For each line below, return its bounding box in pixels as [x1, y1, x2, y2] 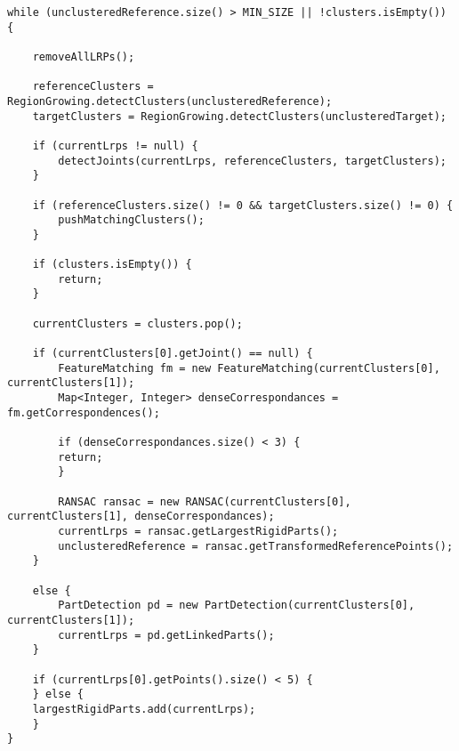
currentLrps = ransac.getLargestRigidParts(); [58, 524, 339, 537]
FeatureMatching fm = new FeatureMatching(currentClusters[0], [58, 361, 440, 375]
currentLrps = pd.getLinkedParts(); [58, 628, 275, 642]
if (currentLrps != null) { [32, 139, 198, 152]
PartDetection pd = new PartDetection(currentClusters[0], [58, 599, 415, 612]
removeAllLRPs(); [32, 50, 135, 63]
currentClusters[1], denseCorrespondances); [7, 510, 275, 523]
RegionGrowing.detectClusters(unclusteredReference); [7, 94, 333, 108]
